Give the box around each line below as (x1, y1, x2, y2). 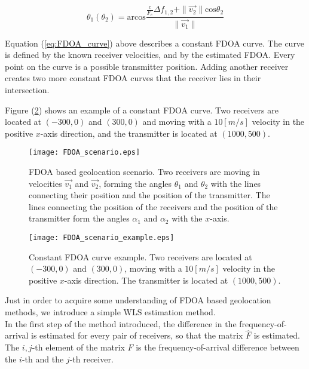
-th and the (22, 352, 64, 365)
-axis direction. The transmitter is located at (64, 273, 228, 286)
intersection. (5, 83, 50, 96)
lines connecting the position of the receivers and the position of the (29, 200, 278, 213)
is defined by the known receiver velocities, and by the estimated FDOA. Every (5, 48, 295, 61)
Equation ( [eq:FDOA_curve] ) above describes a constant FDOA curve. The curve (5, 36, 305, 49)
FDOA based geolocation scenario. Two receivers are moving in (29, 165, 260, 177)
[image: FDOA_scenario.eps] (29, 148, 140, 157)
